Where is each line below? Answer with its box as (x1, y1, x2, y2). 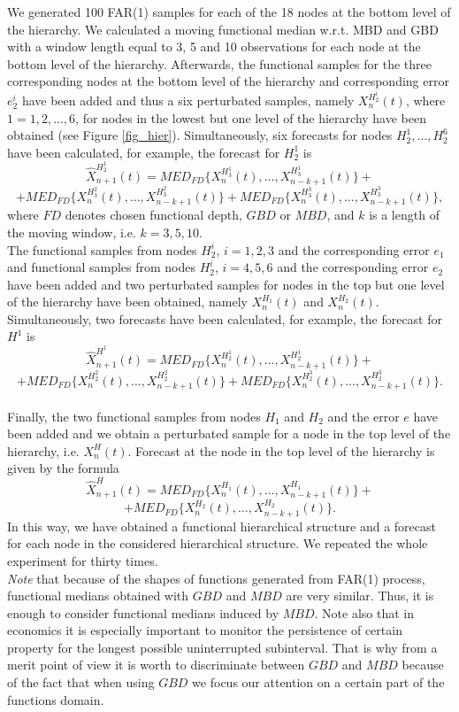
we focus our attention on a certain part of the (192, 673, 445, 692)
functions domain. (7, 690, 104, 708)
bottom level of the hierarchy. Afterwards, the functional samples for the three (7, 54, 432, 73)
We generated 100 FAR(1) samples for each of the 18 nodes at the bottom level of (7, 3, 451, 20)
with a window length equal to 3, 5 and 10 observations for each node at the (7, 37, 421, 56)
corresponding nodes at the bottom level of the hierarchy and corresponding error (7, 72, 449, 90)
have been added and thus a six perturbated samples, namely (21, 91, 355, 110)
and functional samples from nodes (7, 258, 196, 276)
